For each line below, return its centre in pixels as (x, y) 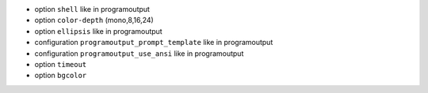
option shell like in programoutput (92, 9)
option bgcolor (61, 76)
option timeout (61, 64)
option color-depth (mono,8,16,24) (94, 20)
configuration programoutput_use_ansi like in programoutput (139, 53)
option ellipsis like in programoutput (98, 31)
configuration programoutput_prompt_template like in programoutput (154, 43)
